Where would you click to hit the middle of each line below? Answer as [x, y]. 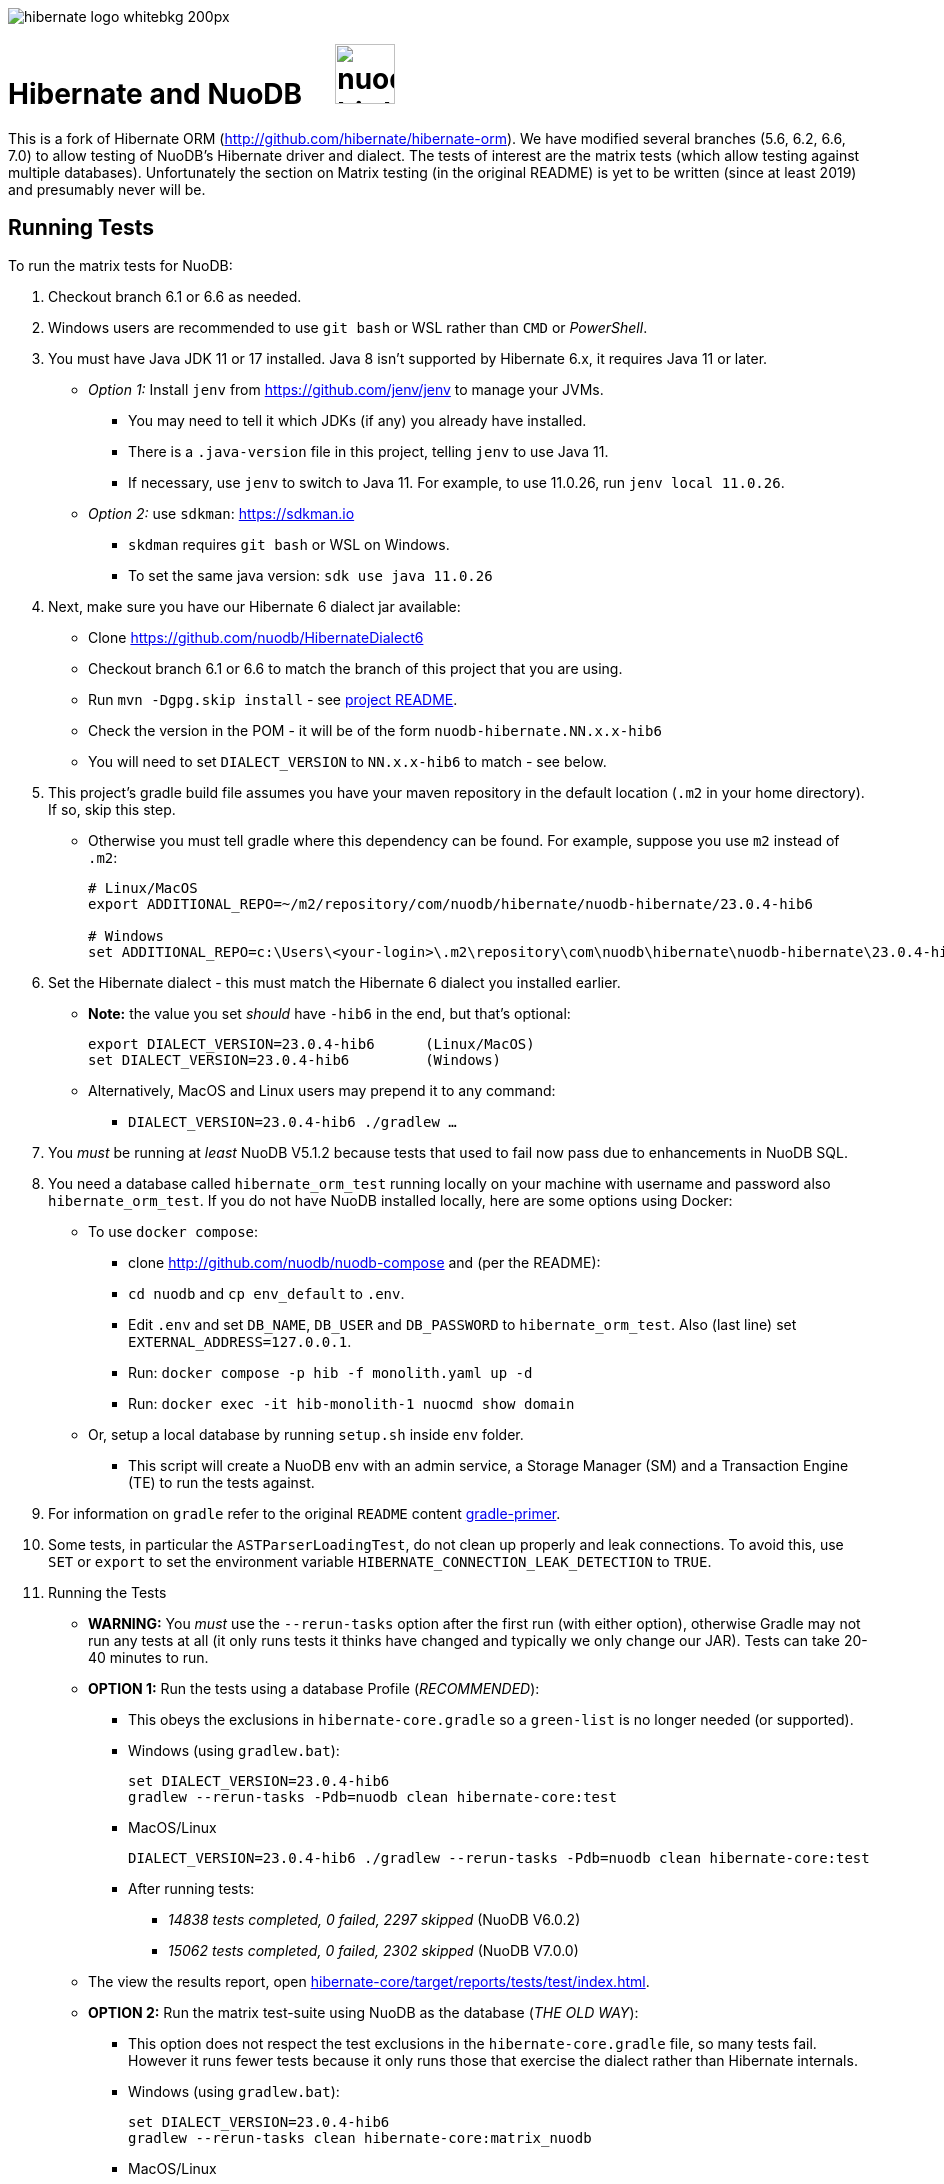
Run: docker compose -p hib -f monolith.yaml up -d [330, 1373]
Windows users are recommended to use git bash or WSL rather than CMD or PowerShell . [348, 328]
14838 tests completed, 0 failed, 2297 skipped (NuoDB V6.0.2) [374, 1920]
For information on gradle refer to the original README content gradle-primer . [304, 1514]
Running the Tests [107, 1593]
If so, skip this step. [112, 810]
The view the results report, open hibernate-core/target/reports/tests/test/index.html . [369, 1982]
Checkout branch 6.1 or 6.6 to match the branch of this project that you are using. [355, 669]
